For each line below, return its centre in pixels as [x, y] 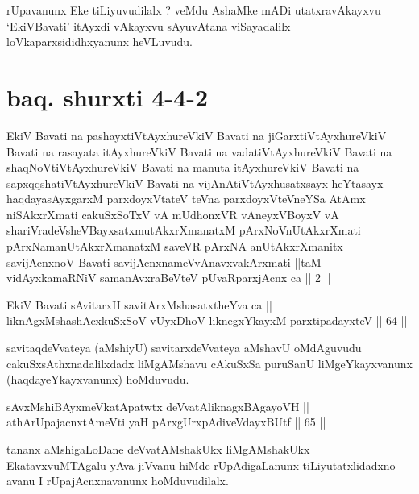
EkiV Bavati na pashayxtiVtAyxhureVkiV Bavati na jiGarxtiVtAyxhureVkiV [197, 135]
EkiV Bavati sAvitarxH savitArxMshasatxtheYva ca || [139, 304]
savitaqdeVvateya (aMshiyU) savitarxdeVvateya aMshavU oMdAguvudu [184, 348]
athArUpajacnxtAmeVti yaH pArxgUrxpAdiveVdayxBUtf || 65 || [166, 422]
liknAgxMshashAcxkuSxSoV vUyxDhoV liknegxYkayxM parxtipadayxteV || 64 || [207, 320]
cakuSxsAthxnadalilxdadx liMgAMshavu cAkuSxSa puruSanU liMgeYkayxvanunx [209, 363]
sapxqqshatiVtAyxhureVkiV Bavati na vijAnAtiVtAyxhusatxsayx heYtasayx [195, 183]
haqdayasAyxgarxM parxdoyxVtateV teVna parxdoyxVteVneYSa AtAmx [186, 199]
